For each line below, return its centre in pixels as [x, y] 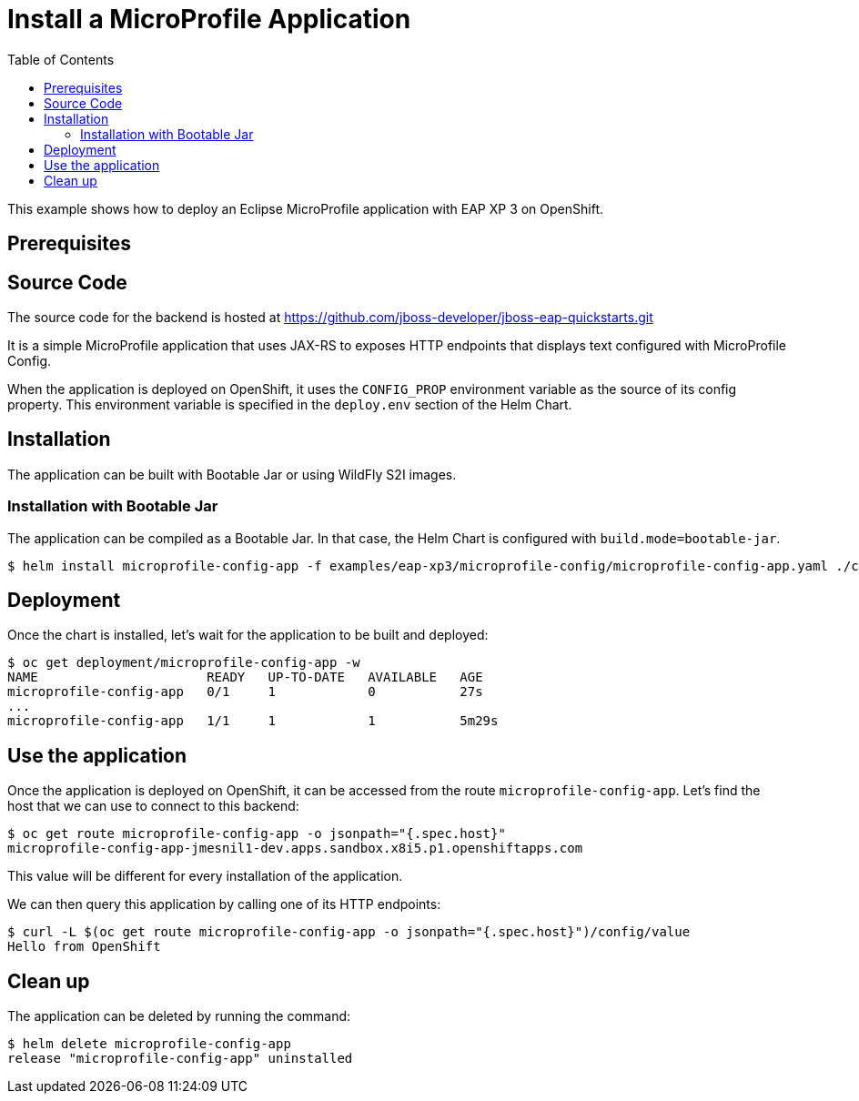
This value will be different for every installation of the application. [205, 876]
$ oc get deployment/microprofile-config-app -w [184, 663]
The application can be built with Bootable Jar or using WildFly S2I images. [232, 474]
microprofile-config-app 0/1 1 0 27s [245, 692]
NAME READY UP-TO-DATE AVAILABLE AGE [245, 677]
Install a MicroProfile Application [209, 19]
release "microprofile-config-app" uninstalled [180, 1059]
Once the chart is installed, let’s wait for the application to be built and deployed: [248, 635]
